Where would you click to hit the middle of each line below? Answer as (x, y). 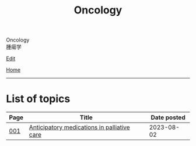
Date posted (168, 117)
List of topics (38, 99)
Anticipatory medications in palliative (79, 127)
